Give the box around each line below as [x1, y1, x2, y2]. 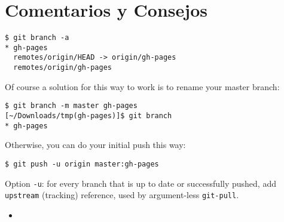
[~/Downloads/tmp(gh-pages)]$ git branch [5, 112, 172, 120]
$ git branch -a [5, 33, 69, 42]
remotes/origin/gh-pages [13, 63, 112, 72]
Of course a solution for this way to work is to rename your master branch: [5, 80, 280, 92]
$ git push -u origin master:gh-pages [5, 159, 159, 168]
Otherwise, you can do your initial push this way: [5, 138, 186, 151]
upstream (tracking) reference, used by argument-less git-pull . [5, 189, 239, 201]
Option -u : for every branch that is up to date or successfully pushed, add [5, 177, 276, 189]
